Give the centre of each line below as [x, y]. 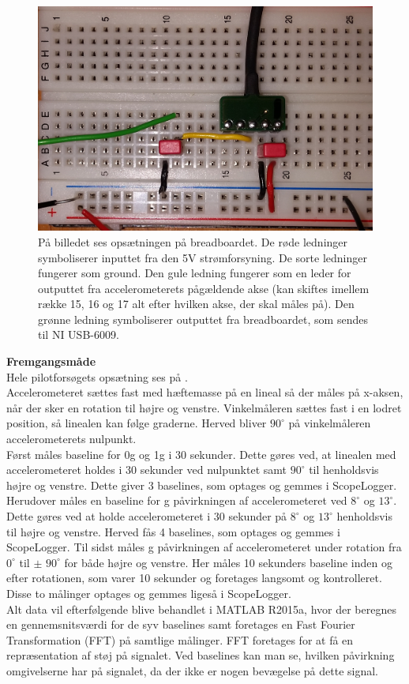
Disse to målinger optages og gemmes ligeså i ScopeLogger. [149, 593]
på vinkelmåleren [330, 423]
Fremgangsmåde [51, 361]
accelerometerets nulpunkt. [71, 439]
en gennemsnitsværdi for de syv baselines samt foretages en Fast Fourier [181, 624]
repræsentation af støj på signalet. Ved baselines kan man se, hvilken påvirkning [201, 655]
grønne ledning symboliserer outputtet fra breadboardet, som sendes [203, 319]
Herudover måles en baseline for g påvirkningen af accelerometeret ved [177, 500]
